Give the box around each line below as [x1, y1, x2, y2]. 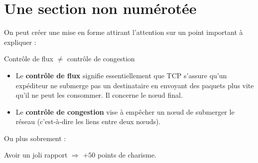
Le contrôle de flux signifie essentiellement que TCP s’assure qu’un [15, 70, 227, 80]
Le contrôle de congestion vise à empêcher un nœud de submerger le [15, 106, 235, 117]
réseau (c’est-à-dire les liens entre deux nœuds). [15, 116, 161, 127]
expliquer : [4, 36, 36, 47]
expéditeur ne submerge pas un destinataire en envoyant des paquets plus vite [15, 80, 254, 90]
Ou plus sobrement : [4, 133, 66, 143]
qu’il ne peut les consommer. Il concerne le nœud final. [15, 90, 183, 100]
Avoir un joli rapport [4, 150, 68, 160]
